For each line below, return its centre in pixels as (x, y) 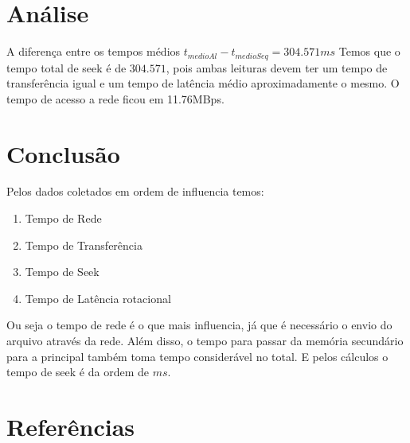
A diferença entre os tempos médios (94, 51)
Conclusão (63, 153)
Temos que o (369, 51)
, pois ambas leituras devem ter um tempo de (277, 67)
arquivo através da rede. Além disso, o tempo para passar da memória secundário (205, 341)
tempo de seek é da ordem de (78, 372)
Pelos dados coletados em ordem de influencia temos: (135, 191)
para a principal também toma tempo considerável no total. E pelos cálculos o (197, 356)
